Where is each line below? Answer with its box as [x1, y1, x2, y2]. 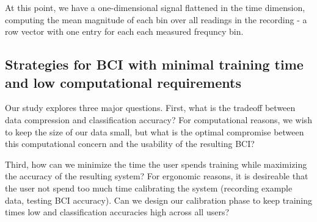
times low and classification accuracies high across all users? [5, 206, 230, 218]
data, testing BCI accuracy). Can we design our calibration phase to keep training [5, 193, 313, 206]
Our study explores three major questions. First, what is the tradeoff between [5, 101, 296, 114]
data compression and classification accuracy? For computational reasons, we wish [5, 113, 312, 126]
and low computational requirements [5, 73, 241, 91]
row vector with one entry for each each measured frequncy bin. [5, 25, 244, 38]
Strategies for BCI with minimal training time [5, 55, 304, 74]
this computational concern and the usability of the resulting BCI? [5, 137, 255, 150]
